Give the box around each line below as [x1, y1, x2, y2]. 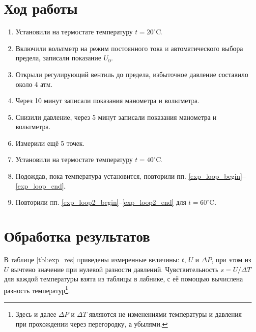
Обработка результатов [4, 226, 150, 246]
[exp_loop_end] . [15, 180, 66, 191]
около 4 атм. [15, 79, 53, 89]
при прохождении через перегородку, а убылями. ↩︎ [15, 318, 168, 329]
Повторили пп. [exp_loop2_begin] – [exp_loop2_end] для [15, 197, 186, 207]
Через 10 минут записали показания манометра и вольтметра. [15, 95, 199, 106]
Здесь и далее [15, 309, 57, 319]
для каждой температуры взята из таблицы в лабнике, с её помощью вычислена [4, 274, 243, 284]
